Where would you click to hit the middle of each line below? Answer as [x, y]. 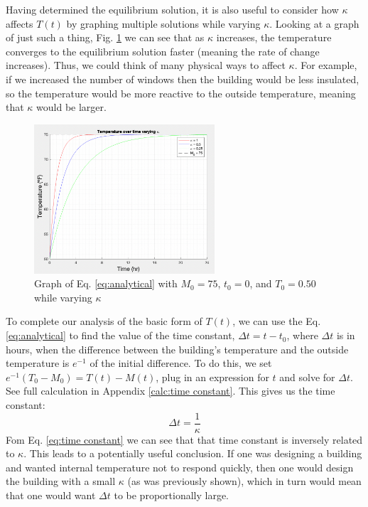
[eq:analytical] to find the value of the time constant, [120, 335]
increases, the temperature [274, 37]
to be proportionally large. [172, 495]
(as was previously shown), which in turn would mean [244, 481]
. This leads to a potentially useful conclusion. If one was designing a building [193, 453]
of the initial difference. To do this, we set [181, 363]
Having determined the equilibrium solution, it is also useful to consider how [172, 9]
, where [302, 335]
